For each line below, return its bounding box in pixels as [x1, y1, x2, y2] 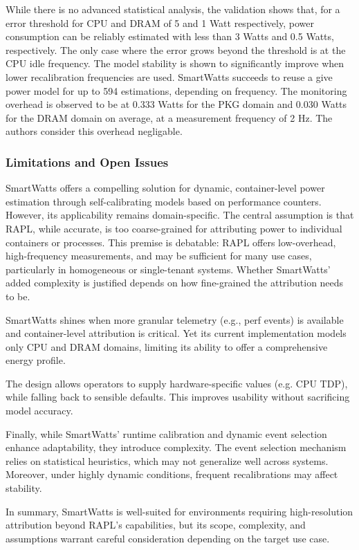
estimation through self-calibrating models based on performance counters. [6, 194, 322, 208]
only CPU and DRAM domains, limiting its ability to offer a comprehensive [6, 339, 328, 354]
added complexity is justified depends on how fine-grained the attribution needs [6, 275, 344, 290]
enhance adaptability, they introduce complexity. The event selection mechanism [6, 440, 347, 455]
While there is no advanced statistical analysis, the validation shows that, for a [6, 2, 340, 16]
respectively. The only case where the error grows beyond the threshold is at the [6, 42, 346, 57]
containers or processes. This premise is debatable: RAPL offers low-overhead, [6, 235, 336, 249]
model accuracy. [6, 403, 73, 418]
